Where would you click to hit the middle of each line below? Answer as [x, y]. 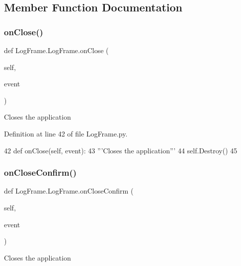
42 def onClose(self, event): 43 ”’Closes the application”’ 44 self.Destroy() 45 [121, 150]
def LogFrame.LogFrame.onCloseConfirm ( [69, 191]
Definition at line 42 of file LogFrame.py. [66, 133]
